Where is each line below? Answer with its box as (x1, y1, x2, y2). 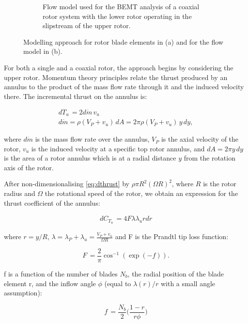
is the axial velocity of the (161, 134, 239, 144)
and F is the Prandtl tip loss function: (115, 231, 229, 242)
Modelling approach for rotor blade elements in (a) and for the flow (23, 36, 223, 47)
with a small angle (160, 278, 216, 288)
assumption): (4, 288, 42, 298)
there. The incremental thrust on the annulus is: (4, 91, 147, 101)
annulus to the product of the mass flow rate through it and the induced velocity (4, 81, 244, 92)
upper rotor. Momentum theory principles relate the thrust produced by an (4, 72, 228, 82)
